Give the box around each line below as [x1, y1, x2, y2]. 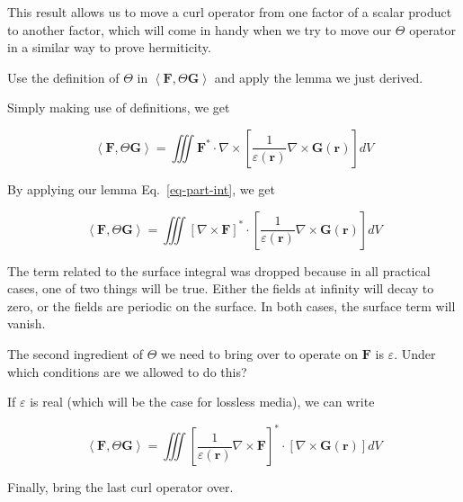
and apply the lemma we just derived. [214, 67, 423, 86]
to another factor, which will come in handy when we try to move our [7, 20, 392, 39]
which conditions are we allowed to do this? [7, 362, 247, 381]
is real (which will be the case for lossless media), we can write [30, 392, 375, 411]
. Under [394, 344, 436, 363]
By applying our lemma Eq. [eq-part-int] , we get [7, 179, 275, 198]
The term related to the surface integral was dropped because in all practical [7, 261, 431, 280]
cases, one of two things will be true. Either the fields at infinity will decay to [7, 279, 434, 298]
